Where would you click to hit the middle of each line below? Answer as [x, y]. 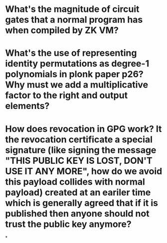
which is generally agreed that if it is [82, 203]
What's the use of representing [71, 53]
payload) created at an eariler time [78, 192]
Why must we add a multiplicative [77, 85]
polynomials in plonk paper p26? [74, 74]
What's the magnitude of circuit [72, 9]
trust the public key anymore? [68, 224]
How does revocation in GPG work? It [83, 129]
